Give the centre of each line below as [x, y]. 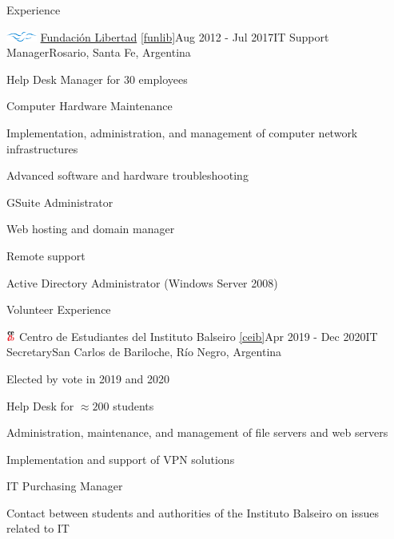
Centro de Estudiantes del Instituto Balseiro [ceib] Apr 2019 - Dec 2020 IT [198, 336]
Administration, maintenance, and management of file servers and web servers [197, 432]
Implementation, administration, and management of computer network [182, 132]
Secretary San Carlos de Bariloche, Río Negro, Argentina [144, 352]
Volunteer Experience [59, 309]
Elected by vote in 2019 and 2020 [88, 378]
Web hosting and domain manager [91, 229]
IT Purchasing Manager [65, 486]
